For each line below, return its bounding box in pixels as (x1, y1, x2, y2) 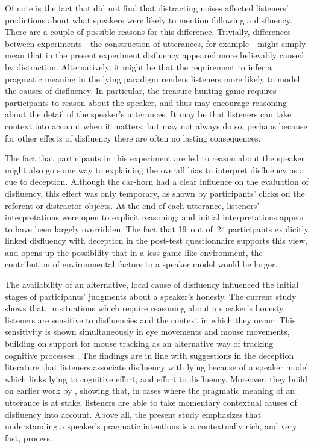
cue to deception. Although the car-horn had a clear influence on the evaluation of (5, 175, 309, 188)
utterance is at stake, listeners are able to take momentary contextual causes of (5, 396, 297, 408)
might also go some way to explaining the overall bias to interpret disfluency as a (5, 163, 304, 176)
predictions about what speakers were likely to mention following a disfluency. (5, 13, 292, 26)
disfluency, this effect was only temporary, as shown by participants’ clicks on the (5, 187, 305, 199)
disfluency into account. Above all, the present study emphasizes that (5, 408, 262, 420)
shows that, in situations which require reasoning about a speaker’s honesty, (5, 302, 286, 314)
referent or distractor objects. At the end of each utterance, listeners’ (5, 199, 260, 211)
